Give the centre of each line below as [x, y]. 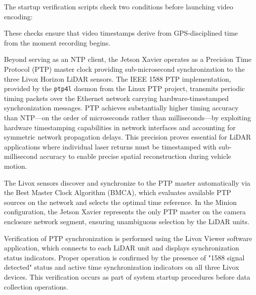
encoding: [18, 16]
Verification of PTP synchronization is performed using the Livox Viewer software [128, 238]
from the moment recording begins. [57, 42]
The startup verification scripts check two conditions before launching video [119, 6]
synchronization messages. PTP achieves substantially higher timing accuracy [121, 108]
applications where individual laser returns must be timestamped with [110, 146]
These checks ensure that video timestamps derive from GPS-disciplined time [121, 33]
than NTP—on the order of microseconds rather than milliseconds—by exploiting [128, 117]
